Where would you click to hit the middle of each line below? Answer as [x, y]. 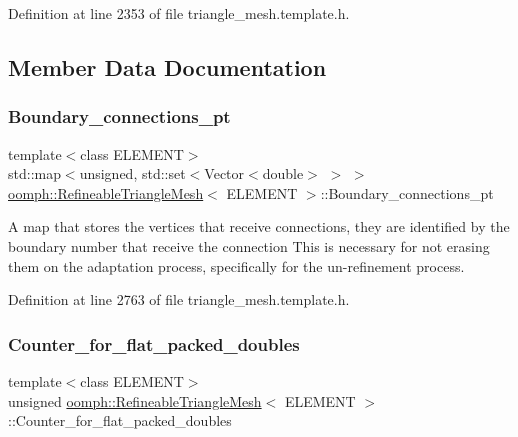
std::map [34, 173]
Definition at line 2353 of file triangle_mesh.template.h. [179, 13]
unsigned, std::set [132, 173]
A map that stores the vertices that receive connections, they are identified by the [259, 226]
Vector [224, 173]
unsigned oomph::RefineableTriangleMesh [135, 400]
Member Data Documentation [167, 66]
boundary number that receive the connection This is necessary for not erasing [249, 245]
